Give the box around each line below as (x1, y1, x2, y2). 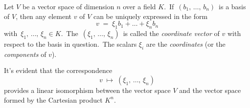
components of (4, 49, 46, 59)
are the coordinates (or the (146, 38, 226, 49)
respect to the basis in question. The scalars (4, 38, 137, 49)
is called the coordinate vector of (123, 28, 220, 38)
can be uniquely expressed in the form (93, 11, 208, 21)
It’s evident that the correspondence (4, 65, 113, 75)
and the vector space (179, 85, 241, 95)
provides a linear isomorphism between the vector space (4, 85, 171, 95)
